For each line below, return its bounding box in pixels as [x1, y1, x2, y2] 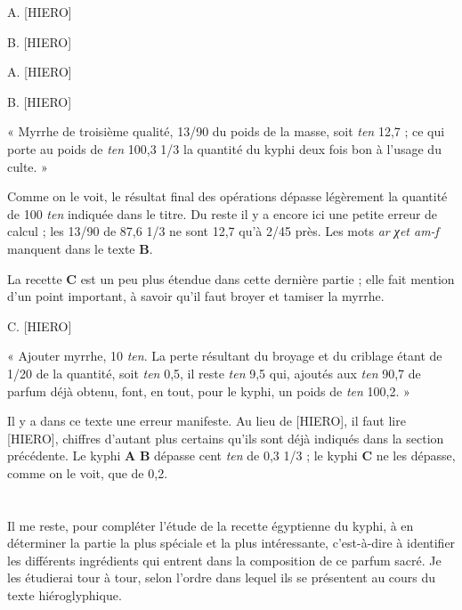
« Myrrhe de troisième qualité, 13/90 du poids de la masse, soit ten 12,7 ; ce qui [7, 122, 445, 141]
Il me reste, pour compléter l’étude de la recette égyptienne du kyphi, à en [7, 516, 414, 534]
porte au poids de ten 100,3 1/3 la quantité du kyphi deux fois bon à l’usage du [7, 139, 442, 158]
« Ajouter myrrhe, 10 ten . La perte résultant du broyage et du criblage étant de [7, 346, 442, 365]
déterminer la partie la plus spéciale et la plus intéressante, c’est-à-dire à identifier [7, 533, 456, 552]
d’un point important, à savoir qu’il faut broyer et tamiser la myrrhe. [7, 287, 385, 305]
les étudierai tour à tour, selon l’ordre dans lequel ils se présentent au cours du [7, 568, 436, 587]
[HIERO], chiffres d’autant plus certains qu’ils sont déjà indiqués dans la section [7, 428, 444, 447]
